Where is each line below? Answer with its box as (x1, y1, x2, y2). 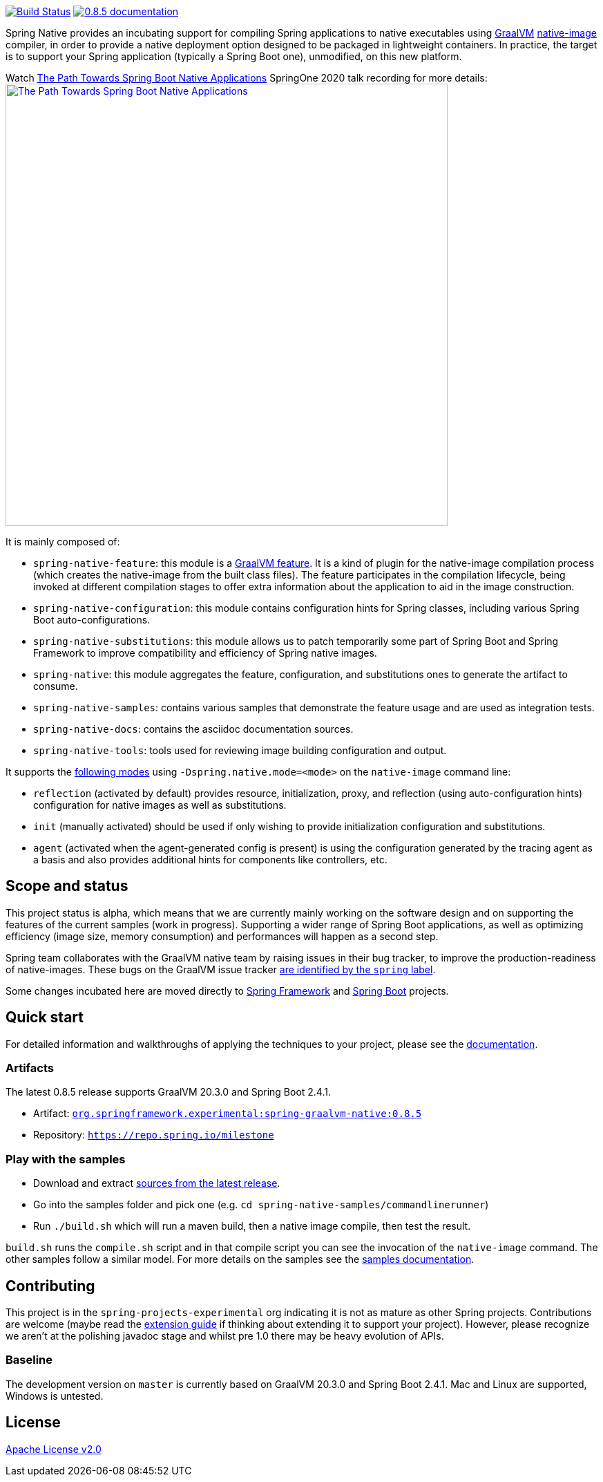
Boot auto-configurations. (33, 614, 151, 626)
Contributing (6, 1277, 95, 1295)
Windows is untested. (6, 1389, 104, 1402)
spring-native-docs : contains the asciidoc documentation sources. (33, 723, 354, 735)
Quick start (6, 1009, 84, 1026)
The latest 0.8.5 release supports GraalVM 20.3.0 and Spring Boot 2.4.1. (6, 1086, 331, 1098)
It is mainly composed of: (6, 536, 120, 547)
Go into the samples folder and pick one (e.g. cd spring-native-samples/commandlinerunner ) (33, 1199, 489, 1211)
